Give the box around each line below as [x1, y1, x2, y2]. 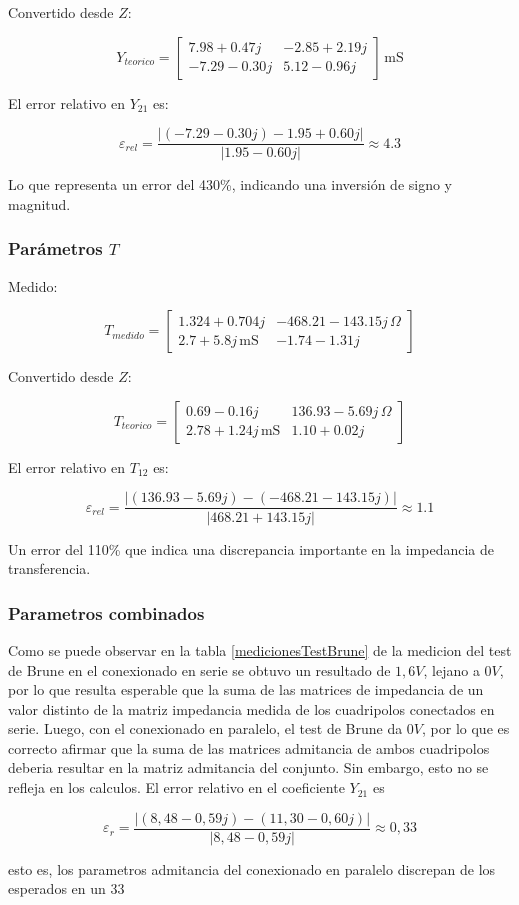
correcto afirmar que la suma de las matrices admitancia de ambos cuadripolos [8, 737, 490, 758]
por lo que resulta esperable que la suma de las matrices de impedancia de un [8, 679, 484, 700]
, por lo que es [422, 718, 510, 739]
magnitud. [8, 193, 71, 214]
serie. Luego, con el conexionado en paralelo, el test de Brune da [8, 718, 403, 739]
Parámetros [8, 236, 103, 261]
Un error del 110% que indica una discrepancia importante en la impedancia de [8, 538, 495, 559]
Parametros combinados [8, 600, 205, 625]
